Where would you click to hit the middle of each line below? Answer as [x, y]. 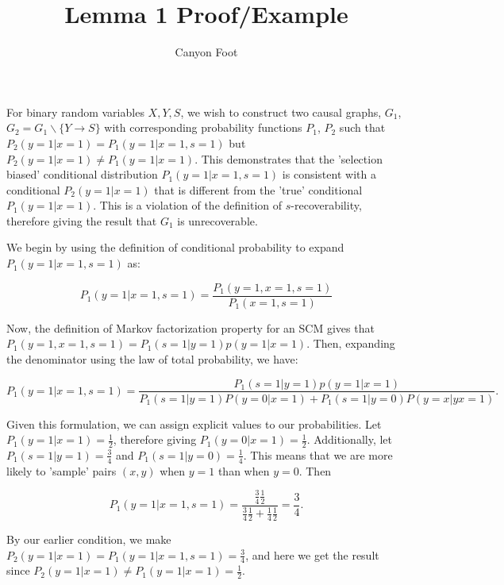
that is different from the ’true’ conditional [258, 189]
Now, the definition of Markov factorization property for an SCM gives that [190, 327]
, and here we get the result [312, 554]
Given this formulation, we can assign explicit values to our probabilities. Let [194, 423]
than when [244, 470]
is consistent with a [329, 174]
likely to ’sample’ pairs [62, 470]
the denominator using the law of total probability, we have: [152, 358]
